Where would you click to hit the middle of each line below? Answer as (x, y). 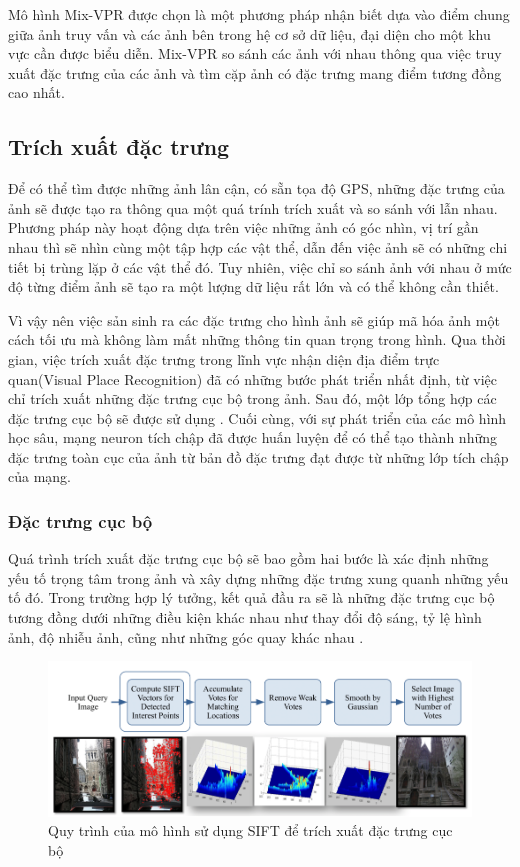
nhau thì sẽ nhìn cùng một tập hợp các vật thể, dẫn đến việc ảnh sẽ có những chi (258, 246)
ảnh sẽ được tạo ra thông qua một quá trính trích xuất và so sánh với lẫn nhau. (253, 207)
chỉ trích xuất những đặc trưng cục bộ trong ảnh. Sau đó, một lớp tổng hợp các (252, 398)
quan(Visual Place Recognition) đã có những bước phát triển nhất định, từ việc (253, 378)
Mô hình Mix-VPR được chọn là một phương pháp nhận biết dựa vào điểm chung (259, 14)
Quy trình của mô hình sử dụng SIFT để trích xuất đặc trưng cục (250, 830)
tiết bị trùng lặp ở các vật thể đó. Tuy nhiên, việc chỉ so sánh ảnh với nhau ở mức (260, 266)
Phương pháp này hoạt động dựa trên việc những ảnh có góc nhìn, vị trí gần (243, 227)
